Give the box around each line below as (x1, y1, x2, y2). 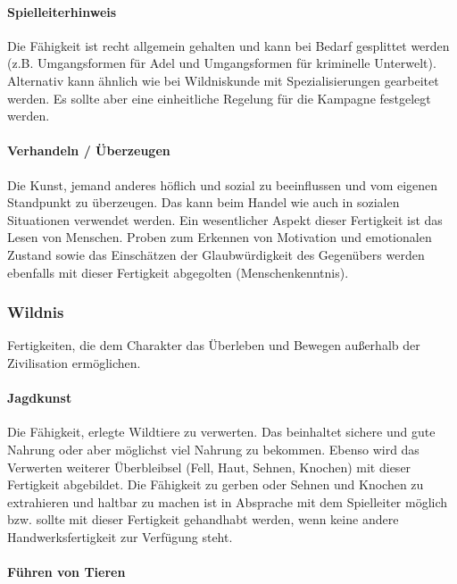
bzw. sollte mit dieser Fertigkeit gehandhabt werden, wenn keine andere (7, 510, 399, 529)
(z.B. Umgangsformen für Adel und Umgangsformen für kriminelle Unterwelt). (7, 54, 436, 72)
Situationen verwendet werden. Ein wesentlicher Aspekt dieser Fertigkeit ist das (7, 210, 443, 229)
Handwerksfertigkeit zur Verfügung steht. (7, 527, 233, 546)
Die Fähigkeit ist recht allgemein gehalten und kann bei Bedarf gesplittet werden (7, 36, 450, 54)
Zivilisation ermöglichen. (7, 353, 141, 371)
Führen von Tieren (7, 563, 126, 581)
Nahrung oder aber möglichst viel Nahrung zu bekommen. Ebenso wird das (7, 439, 420, 458)
